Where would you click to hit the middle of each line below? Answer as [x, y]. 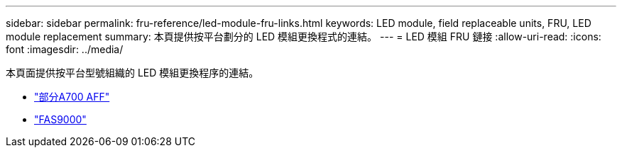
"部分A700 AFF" [72, 97]
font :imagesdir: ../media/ [65, 49]
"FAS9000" [60, 119]
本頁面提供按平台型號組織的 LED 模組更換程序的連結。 [132, 73]
